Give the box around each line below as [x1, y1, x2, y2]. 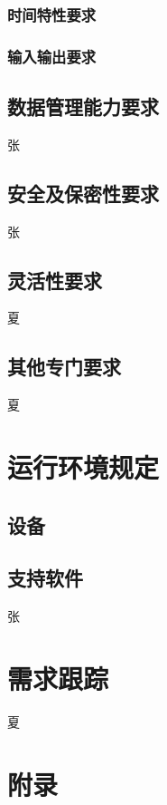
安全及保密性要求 [7, 179, 159, 207]
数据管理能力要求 [7, 92, 159, 121]
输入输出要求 [7, 44, 97, 67]
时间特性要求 [7, 3, 97, 25]
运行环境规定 [7, 449, 160, 486]
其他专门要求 [7, 353, 121, 381]
